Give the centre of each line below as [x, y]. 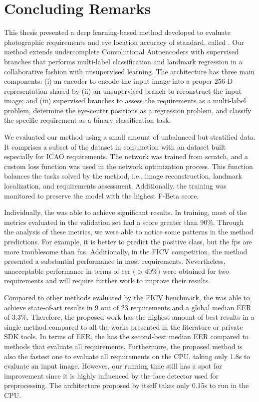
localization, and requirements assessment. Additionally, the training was [115, 186]
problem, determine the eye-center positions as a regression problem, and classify [128, 110]
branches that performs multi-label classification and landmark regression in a [123, 61]
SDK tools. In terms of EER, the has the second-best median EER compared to [126, 336]
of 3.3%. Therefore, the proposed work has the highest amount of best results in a [129, 317]
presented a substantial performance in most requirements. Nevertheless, [115, 261]
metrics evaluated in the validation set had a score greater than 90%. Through [124, 222]
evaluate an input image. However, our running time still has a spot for [113, 366]
